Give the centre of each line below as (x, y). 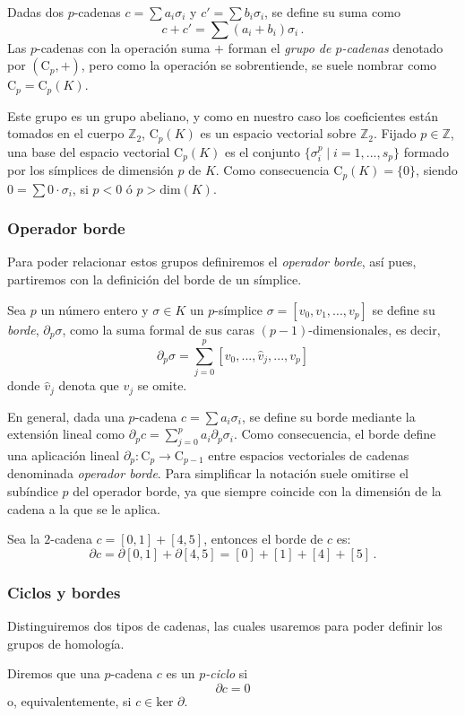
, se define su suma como (332, 12)
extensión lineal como (66, 434)
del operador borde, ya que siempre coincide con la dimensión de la (257, 491)
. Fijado (395, 133)
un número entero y (95, 309)
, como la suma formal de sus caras (159, 329)
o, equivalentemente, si (69, 700)
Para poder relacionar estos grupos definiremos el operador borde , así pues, (212, 262)
